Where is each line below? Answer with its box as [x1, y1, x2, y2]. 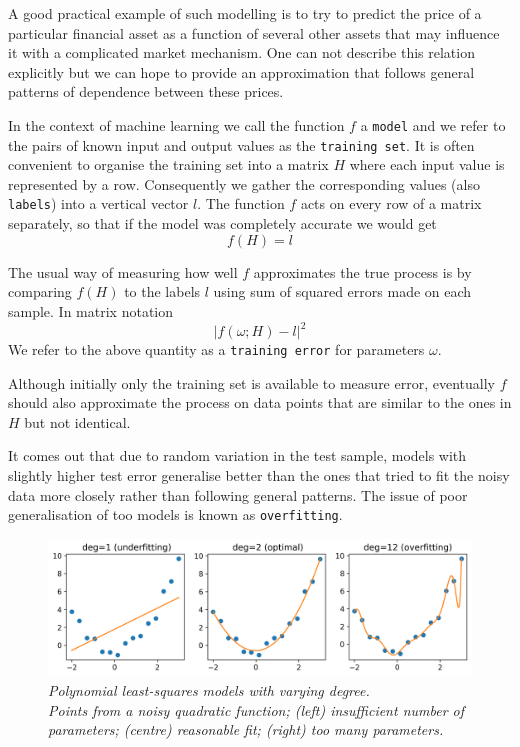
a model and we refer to [360, 114, 506, 135]
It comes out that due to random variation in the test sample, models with [8, 445, 467, 466]
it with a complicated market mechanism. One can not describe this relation [8, 42, 475, 63]
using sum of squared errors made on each [213, 281, 472, 302]
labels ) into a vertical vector [8, 193, 189, 214]
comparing [8, 281, 72, 302]
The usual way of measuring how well [8, 261, 238, 282]
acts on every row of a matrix [300, 193, 482, 214]
